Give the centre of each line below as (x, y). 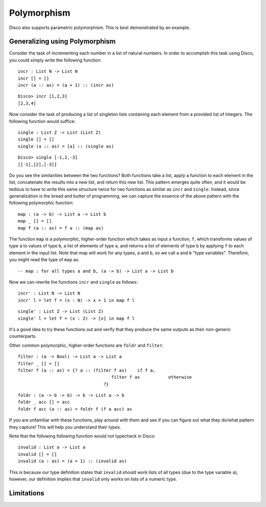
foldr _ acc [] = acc (44, 402)
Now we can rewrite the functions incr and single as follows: (73, 282)
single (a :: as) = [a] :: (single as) (66, 146)
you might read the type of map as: (44, 260)
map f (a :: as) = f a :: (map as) (61, 228)
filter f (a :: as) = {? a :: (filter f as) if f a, (87, 370)
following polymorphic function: (41, 203)
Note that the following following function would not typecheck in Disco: (82, 436)
